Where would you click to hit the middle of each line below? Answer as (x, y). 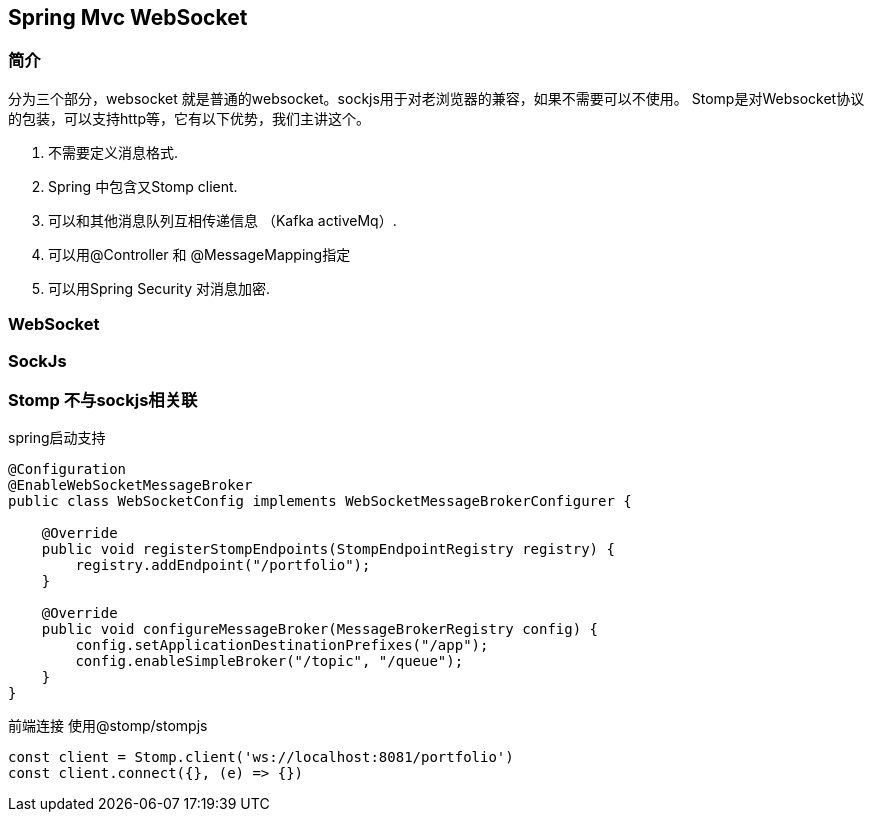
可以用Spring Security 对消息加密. (159, 288)
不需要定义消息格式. (113, 152)
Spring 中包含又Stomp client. (143, 186)
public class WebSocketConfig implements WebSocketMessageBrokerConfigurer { (320, 501)
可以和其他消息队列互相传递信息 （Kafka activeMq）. (222, 220)
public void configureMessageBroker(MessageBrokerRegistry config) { (320, 629)
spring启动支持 (57, 438)
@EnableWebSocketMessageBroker (130, 485)
